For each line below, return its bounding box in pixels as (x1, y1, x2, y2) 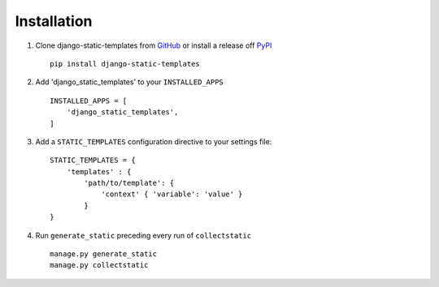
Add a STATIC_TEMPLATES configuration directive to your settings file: (35, 136, 272, 146)
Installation (15, 12, 93, 30)
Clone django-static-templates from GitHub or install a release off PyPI (35, 41, 272, 50)
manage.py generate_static (50, 250, 158, 259)
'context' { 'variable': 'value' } (101, 190, 243, 199)
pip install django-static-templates (50, 59, 201, 68)
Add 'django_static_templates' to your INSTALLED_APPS (35, 77, 224, 87)
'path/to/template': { (84, 178, 175, 188)
